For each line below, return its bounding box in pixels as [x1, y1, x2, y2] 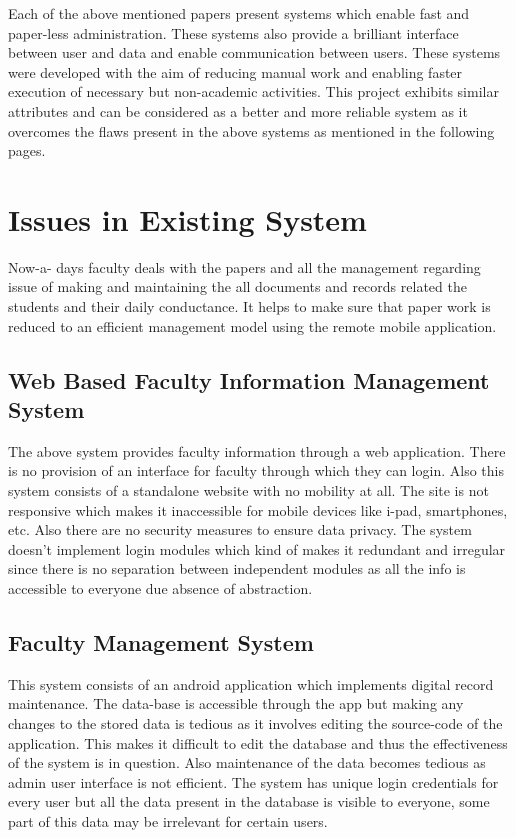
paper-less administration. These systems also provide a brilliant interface [8, 22, 459, 43]
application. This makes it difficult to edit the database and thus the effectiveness [8, 732, 508, 753]
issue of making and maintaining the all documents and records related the [8, 276, 467, 297]
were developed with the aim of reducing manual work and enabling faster [8, 61, 463, 82]
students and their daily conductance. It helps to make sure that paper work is [8, 296, 491, 317]
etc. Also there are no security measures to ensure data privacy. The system [8, 519, 472, 540]
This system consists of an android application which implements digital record [8, 673, 494, 694]
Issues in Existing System [8, 198, 367, 239]
